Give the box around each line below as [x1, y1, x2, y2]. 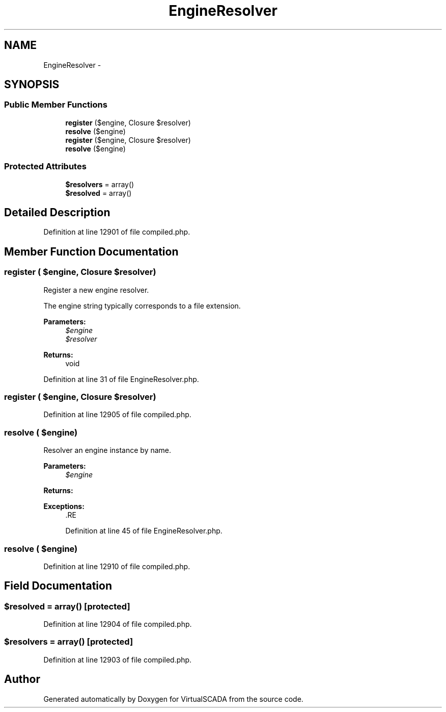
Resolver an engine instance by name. [43, 446, 172, 455]
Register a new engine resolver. [43, 285, 149, 294]
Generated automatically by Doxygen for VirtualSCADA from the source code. [43, 694, 303, 703]
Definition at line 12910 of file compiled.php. [43, 562, 190, 571]
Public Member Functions [4, 99, 107, 110]
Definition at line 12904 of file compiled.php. [43, 620, 192, 629]
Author [4, 673, 40, 686]
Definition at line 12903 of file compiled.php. [43, 655, 192, 664]
